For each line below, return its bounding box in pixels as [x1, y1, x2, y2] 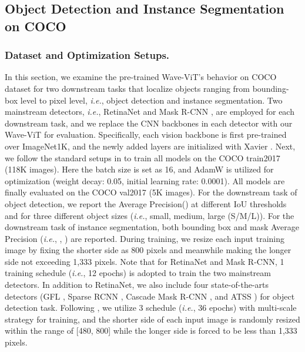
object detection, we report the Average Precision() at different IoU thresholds [5, 197, 287, 210]
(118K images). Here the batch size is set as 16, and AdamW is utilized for [5, 163, 274, 175]
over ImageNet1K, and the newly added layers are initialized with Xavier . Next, [5, 140, 296, 152]
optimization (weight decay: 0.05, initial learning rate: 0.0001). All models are [5, 174, 285, 187]
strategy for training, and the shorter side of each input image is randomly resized [5, 313, 300, 325]
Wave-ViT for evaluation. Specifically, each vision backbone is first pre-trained [5, 128, 287, 141]
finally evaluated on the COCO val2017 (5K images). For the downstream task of [5, 186, 297, 198]
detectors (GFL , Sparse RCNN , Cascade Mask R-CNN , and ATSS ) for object [5, 290, 295, 302]
